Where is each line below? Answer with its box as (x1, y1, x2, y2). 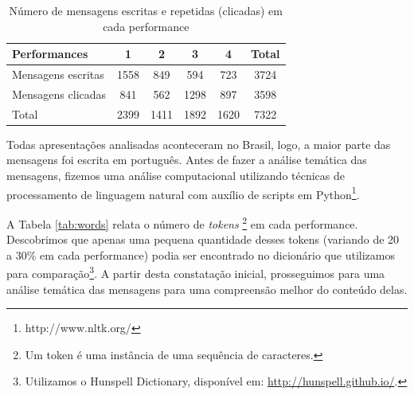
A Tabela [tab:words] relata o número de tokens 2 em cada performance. (6, 213, 358, 232)
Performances (12, 45, 88, 62)
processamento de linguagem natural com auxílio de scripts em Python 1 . (6, 183, 360, 202)
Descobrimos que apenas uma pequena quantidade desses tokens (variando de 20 (6, 231, 400, 248)
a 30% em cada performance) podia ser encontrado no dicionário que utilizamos (6, 246, 396, 263)
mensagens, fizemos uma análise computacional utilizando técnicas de (6, 167, 346, 183)
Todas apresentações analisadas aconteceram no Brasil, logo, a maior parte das (6, 135, 391, 152)
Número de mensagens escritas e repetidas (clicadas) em (9, 2, 283, 18)
